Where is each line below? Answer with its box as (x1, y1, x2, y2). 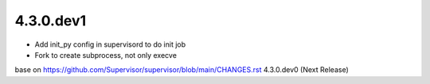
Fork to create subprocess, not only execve (34, 50, 177, 59)
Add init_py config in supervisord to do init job (34, 40, 186, 49)
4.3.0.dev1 (14, 12, 87, 29)
